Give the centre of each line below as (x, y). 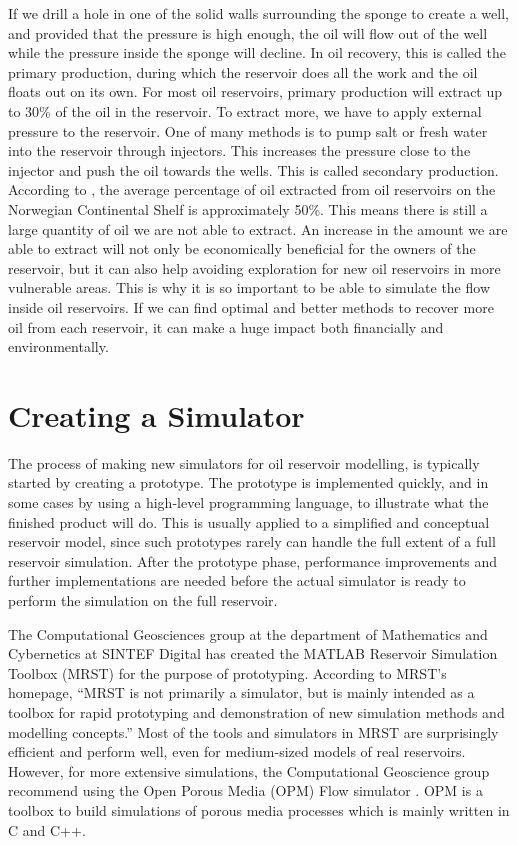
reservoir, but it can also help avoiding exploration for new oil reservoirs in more (254, 267)
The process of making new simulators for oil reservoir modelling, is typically (244, 462)
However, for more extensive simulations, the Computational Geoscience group (249, 770)
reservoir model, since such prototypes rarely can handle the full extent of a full (252, 541)
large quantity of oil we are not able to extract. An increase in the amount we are (258, 228)
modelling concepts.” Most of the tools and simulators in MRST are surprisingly (253, 731)
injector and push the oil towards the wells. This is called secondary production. (253, 169)
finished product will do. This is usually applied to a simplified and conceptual (249, 521)
